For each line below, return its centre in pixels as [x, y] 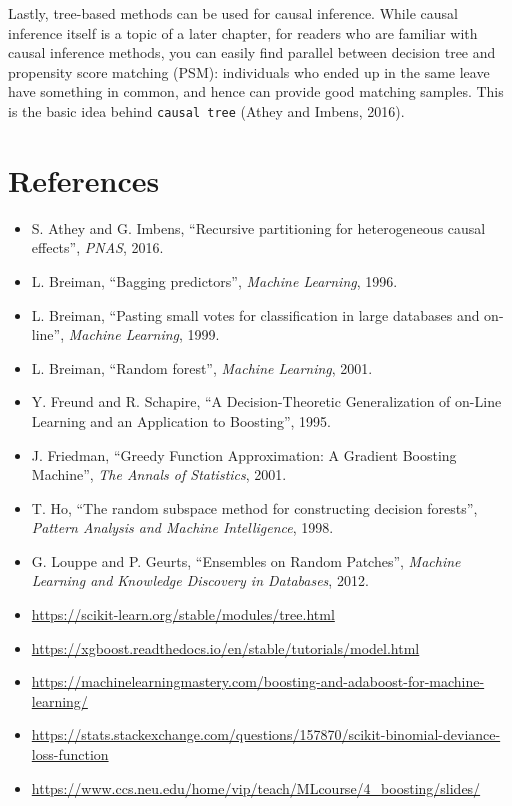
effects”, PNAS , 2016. [97, 247]
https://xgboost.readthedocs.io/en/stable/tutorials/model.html [225, 647]
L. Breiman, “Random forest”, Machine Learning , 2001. [202, 367]
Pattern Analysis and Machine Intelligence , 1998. [182, 527]
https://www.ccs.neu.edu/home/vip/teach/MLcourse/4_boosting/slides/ [256, 787]
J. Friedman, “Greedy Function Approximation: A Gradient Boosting [244, 454]
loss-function [70, 754]
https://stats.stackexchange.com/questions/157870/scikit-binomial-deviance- [266, 734]
